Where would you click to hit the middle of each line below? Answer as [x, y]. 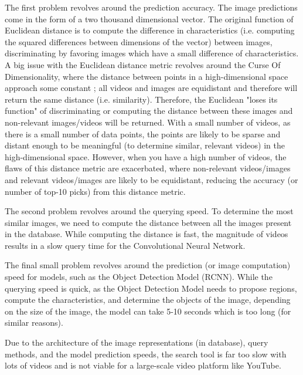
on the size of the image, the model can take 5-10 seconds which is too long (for [148, 311]
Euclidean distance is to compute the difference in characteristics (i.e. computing [150, 30]
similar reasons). [34, 322]
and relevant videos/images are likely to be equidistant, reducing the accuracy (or [151, 179]
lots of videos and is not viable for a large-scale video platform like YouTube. [143, 365]
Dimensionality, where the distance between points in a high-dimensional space [147, 76]
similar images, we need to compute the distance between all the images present [148, 222]
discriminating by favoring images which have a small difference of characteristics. [152, 53]
